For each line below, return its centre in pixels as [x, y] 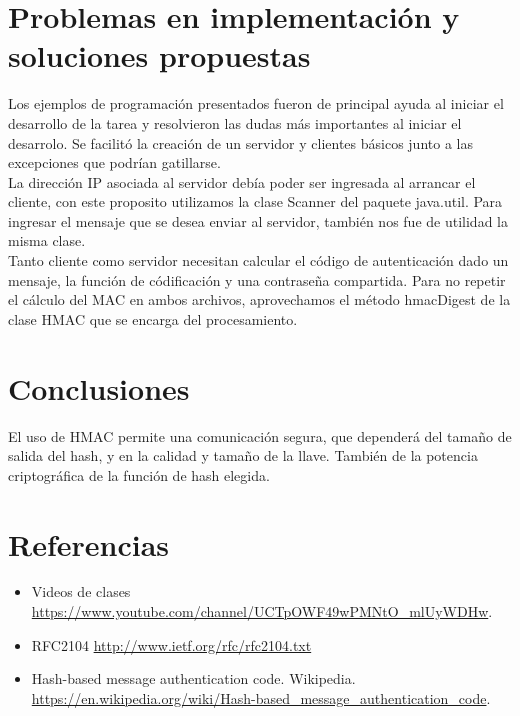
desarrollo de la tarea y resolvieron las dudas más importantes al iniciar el [235, 122]
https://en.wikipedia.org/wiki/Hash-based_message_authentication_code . [261, 697]
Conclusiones [99, 387]
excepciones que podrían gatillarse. [114, 162]
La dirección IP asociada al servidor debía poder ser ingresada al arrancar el [242, 181]
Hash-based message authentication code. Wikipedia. [193, 678]
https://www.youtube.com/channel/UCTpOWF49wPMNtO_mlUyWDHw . [262, 611]
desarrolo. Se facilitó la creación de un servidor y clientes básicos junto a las [240, 142]
